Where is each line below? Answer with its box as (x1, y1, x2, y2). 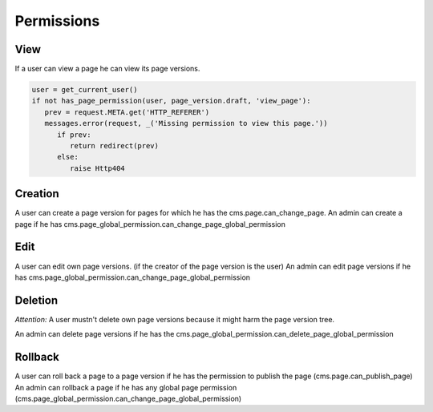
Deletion (14, 293, 59, 307)
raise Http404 (69, 164, 126, 172)
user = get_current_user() (31, 85, 138, 95)
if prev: (57, 130, 91, 139)
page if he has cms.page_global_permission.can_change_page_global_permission (14, 219, 286, 228)
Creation (14, 187, 59, 200)
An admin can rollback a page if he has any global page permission (14, 382, 237, 392)
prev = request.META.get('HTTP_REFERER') (44, 107, 210, 116)
